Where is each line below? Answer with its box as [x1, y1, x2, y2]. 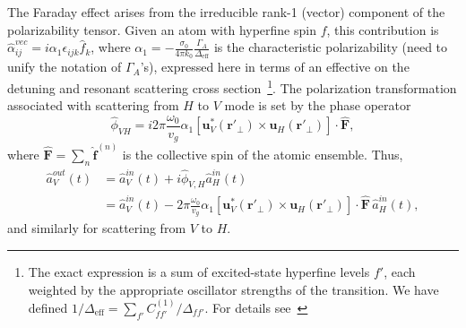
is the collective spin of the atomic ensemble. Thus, [122, 145, 403, 164]
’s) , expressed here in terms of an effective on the [140, 57, 410, 76]
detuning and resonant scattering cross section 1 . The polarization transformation [7, 76, 457, 97]
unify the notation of [7, 57, 122, 76]
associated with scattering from [7, 96, 179, 115]
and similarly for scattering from [7, 219, 186, 237]
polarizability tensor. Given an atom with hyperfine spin [7, 20, 316, 39]
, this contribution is [326, 20, 439, 39]
